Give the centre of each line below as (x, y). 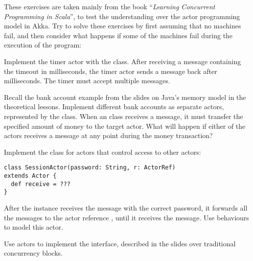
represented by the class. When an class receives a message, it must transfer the (124, 116)
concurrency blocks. (33, 253)
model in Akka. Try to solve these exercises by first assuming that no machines (123, 26)
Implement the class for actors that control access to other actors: (103, 152)
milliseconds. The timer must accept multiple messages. (87, 81)
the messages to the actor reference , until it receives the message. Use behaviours (126, 217)
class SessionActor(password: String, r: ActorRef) (90, 168)
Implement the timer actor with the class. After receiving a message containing (123, 61)
